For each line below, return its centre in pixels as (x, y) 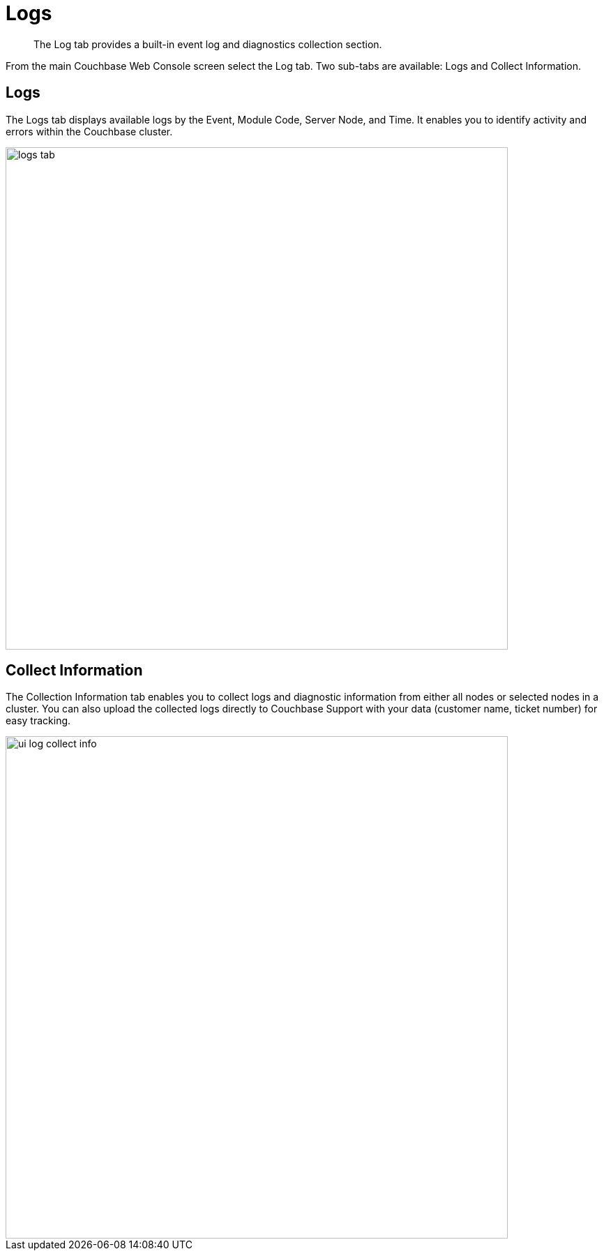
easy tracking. (38, 721)
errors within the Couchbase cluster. (89, 131)
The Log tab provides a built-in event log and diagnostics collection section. (208, 44)
